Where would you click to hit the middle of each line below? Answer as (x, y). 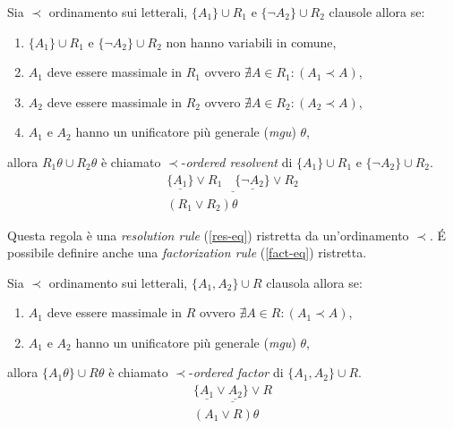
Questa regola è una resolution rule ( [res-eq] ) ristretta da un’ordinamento (208, 235)
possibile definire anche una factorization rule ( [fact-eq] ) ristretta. (187, 252)
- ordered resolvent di (237, 161)
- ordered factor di (236, 372)
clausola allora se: (314, 282)
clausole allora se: (377, 12)
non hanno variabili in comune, (251, 42)
